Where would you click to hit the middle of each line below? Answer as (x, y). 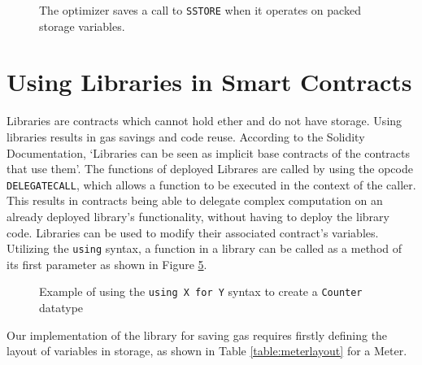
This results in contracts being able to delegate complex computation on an (195, 200)
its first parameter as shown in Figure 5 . (107, 264)
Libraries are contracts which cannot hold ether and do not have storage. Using (204, 121)
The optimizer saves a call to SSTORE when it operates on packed (200, 10)
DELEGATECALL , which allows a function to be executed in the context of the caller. (211, 184)
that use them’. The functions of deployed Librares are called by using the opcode (210, 169)
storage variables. (82, 26)
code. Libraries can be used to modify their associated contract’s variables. (193, 232)
